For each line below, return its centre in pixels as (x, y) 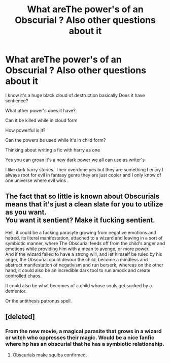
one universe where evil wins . (37, 180)
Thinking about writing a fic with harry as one (53, 150)
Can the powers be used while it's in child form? (56, 140)
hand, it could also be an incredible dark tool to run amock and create (78, 270)
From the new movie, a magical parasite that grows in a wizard (83, 331)
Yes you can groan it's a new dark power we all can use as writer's (75, 160)
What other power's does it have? (41, 110)
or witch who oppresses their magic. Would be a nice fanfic (80, 338)
